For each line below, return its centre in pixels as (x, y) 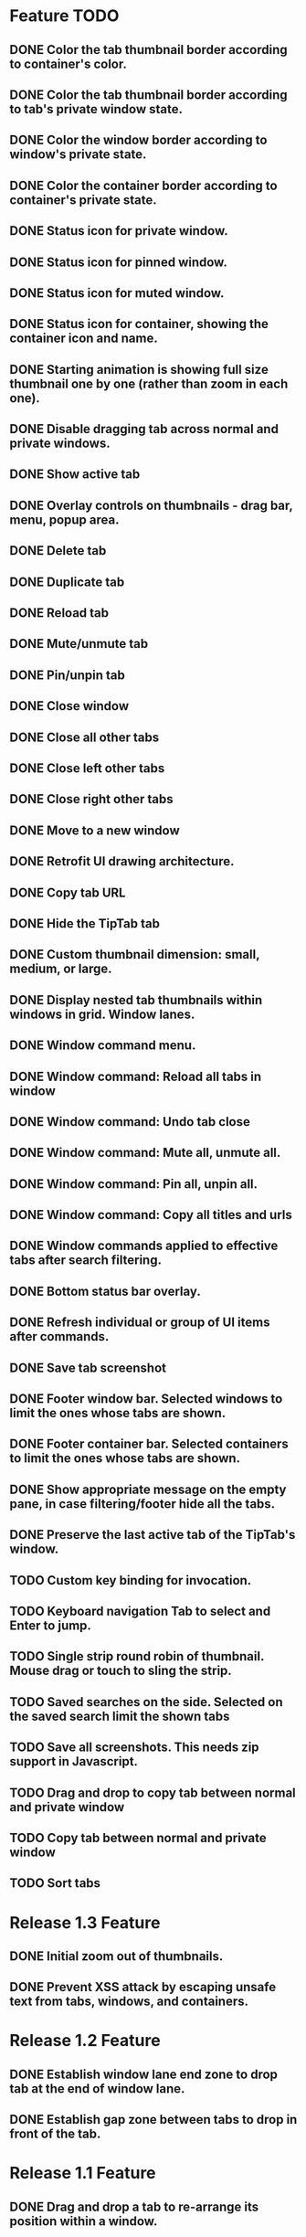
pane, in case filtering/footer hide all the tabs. (142, 1504)
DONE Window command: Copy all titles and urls (151, 1215)
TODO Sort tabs (55, 1883)
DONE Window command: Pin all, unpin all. (134, 1184)
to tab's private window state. (96, 109)
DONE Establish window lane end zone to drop (144, 2074)
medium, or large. (61, 969)
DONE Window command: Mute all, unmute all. (145, 1153)
